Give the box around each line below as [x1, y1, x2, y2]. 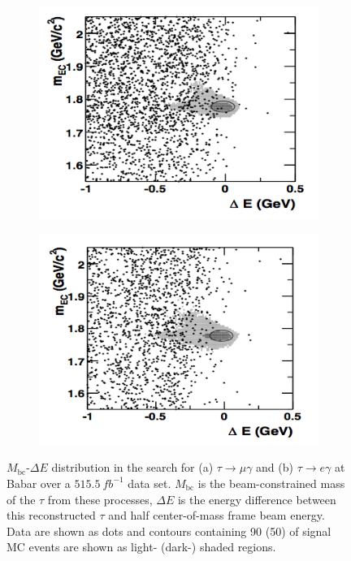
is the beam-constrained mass [197, 474, 345, 491]
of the [6, 490, 36, 507]
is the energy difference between [177, 490, 336, 507]
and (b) [256, 459, 293, 476]
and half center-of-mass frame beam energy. [108, 507, 325, 524]
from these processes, [47, 490, 153, 507]
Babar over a [6, 474, 71, 491]
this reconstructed [6, 507, 96, 524]
